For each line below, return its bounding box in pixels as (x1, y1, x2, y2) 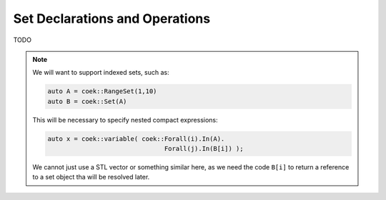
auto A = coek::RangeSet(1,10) (47, 88, 157, 95)
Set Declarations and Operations (13, 11, 211, 26)
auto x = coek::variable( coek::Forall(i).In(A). (47, 135, 225, 142)
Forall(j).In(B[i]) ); (164, 144, 244, 153)
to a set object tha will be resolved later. (32, 173, 150, 181)
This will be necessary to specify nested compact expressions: (32, 115, 218, 124)
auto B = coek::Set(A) (47, 97, 127, 105)
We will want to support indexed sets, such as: (32, 68, 169, 77)
